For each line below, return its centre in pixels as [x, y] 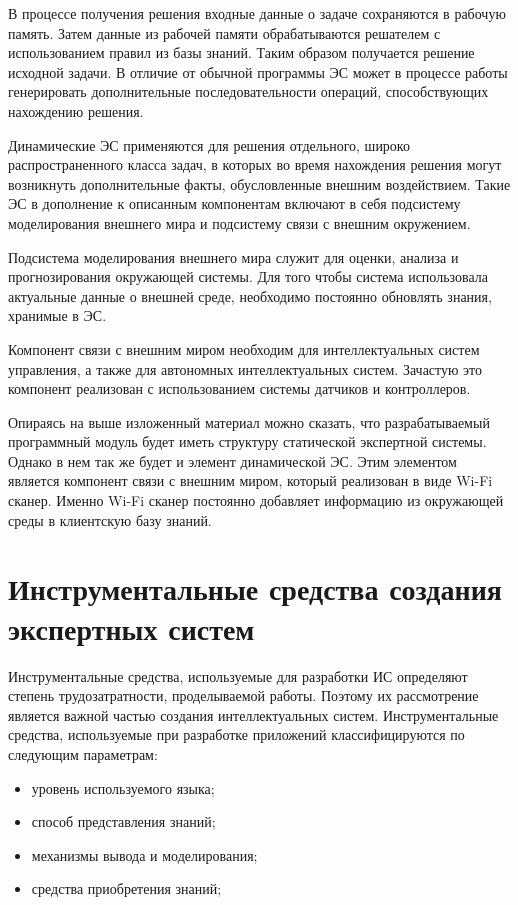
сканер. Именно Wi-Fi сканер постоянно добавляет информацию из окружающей [256, 500]
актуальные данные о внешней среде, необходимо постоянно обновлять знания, [250, 295]
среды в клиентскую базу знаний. [110, 519]
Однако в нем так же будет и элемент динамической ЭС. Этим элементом [232, 460]
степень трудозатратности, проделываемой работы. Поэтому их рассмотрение [243, 695]
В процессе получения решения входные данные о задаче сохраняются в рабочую [257, 13]
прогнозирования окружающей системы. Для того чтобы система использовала [248, 276]
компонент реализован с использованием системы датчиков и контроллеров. [239, 388]
